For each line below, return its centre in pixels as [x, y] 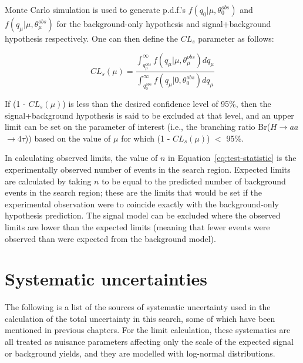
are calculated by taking [48, 181]
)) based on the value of [68, 138]
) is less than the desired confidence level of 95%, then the [167, 103]
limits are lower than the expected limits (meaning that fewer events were [137, 226]
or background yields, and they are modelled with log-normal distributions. [140, 353]
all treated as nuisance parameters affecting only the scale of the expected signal [149, 341]
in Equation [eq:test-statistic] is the [232, 158]
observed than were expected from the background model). [110, 238]
